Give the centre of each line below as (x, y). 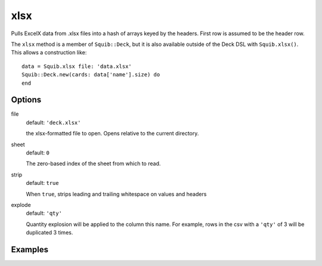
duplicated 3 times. (49, 233)
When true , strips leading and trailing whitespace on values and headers (116, 194)
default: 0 (38, 153)
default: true (42, 183)
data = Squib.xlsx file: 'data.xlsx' (77, 66)
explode (21, 205)
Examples (30, 250)
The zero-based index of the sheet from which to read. (93, 163)
